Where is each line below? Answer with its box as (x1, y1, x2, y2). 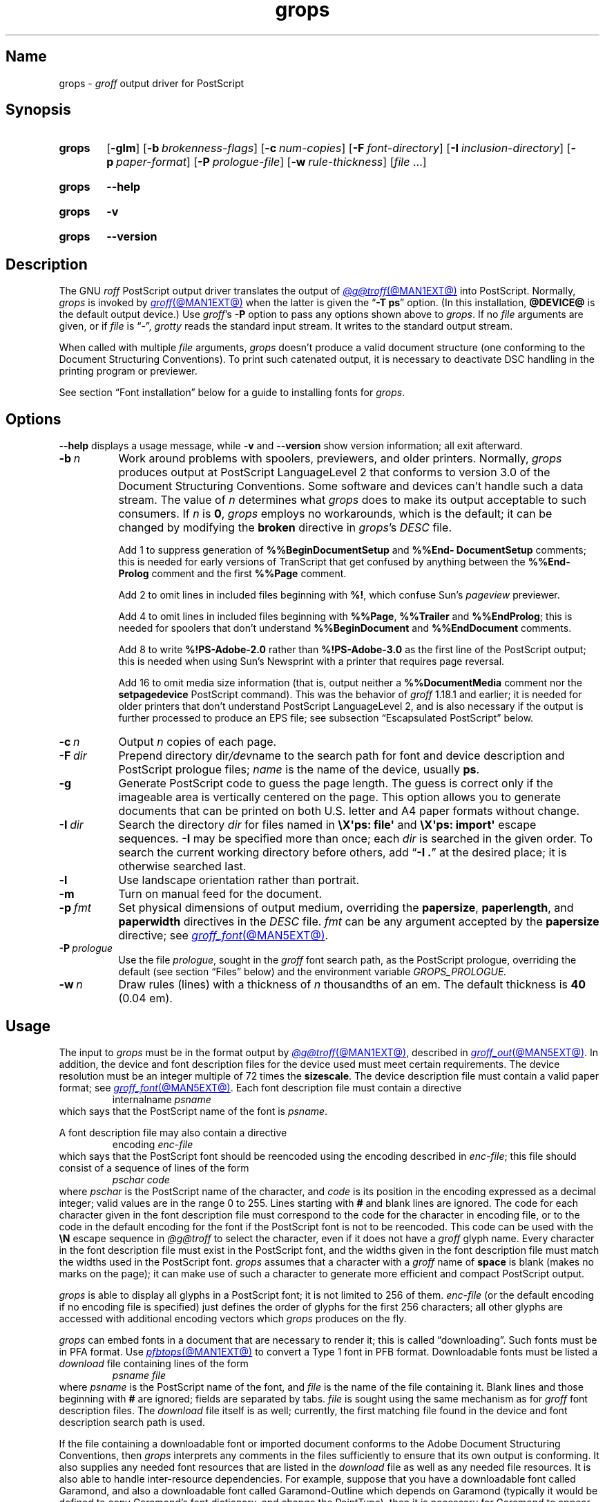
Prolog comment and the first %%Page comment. (118, 567, 347, 580)
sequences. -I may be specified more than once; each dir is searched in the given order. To (118, 832, 593, 846)
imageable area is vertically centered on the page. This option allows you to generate (118, 790, 561, 805)
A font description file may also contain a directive (59, 1126, 287, 1138)
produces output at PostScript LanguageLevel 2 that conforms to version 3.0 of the (118, 465, 550, 480)
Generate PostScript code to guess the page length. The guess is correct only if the (118, 776, 553, 791)
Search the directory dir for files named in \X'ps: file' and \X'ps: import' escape (118, 818, 537, 832)
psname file (112, 1369, 166, 1381)
